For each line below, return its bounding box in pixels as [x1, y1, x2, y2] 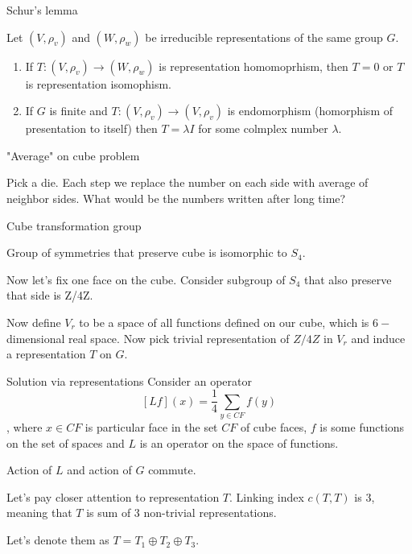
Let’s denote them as [6, 531, 109, 548]
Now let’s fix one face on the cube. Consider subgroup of [6, 271, 286, 287]
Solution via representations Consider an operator [6, 372, 252, 389]
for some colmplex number [198, 120, 328, 137]
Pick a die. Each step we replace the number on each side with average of [6, 174, 369, 191]
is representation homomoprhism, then [159, 57, 348, 74]
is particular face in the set [84, 419, 218, 436]
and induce [351, 329, 406, 346]
